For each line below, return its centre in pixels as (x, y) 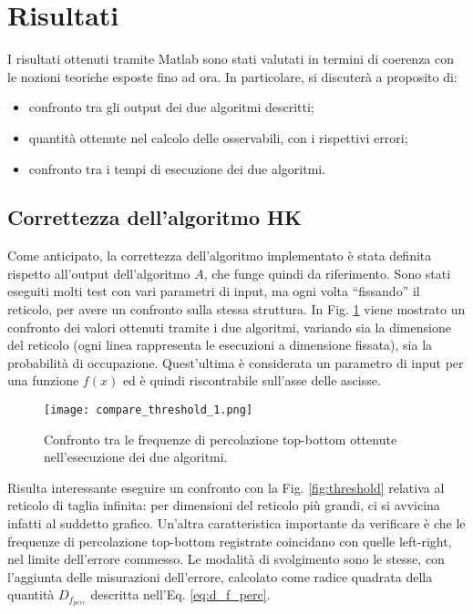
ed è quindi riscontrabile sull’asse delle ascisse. (252, 380)
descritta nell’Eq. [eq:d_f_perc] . (180, 594)
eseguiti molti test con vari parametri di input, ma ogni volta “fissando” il (214, 291)
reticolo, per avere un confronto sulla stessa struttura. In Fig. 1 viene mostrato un (236, 309)
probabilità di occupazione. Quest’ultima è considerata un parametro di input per (236, 362)
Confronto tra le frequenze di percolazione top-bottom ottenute (221, 439)
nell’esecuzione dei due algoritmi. (136, 457)
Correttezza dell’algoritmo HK (154, 217)
